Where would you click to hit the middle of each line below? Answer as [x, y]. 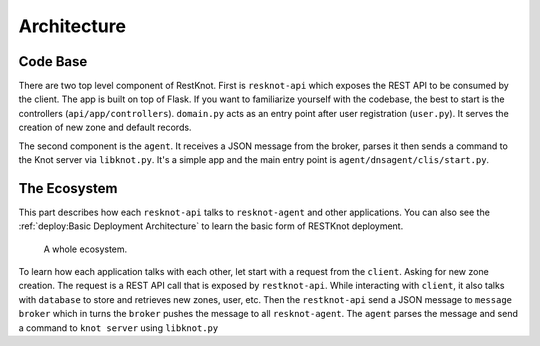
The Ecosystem [68, 188]
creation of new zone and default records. [105, 127]
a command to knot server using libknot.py [118, 327]
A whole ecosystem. [85, 249]
